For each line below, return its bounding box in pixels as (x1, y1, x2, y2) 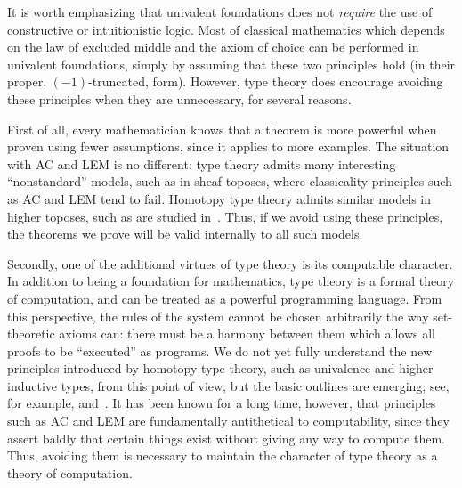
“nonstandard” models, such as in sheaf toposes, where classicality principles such (7, 172, 452, 191)
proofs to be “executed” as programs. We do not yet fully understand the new (7, 341, 433, 360)
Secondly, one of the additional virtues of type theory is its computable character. (7, 254, 453, 272)
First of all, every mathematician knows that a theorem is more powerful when (7, 119, 437, 138)
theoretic (7, 324, 55, 343)
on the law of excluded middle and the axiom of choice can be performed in (7, 37, 419, 56)
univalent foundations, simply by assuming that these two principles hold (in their (7, 54, 456, 73)
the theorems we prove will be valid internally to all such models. (7, 224, 363, 243)
